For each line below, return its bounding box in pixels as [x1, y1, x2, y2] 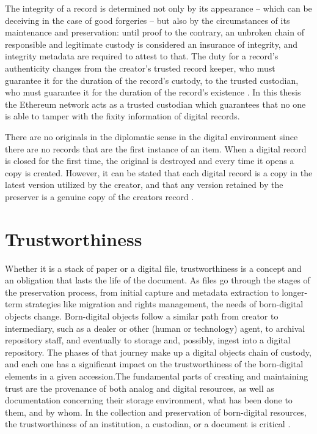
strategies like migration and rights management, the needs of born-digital [25, 297, 304, 310]
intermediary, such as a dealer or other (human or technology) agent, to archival [5, 321, 305, 334]
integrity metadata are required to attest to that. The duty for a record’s [5, 50, 279, 62]
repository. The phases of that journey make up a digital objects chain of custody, [5, 345, 312, 358]
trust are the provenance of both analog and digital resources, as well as [5, 381, 274, 394]
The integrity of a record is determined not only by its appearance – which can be [5, 2, 312, 14]
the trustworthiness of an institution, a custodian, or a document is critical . [5, 417, 291, 430]
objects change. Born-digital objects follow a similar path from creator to [5, 310, 279, 322]
